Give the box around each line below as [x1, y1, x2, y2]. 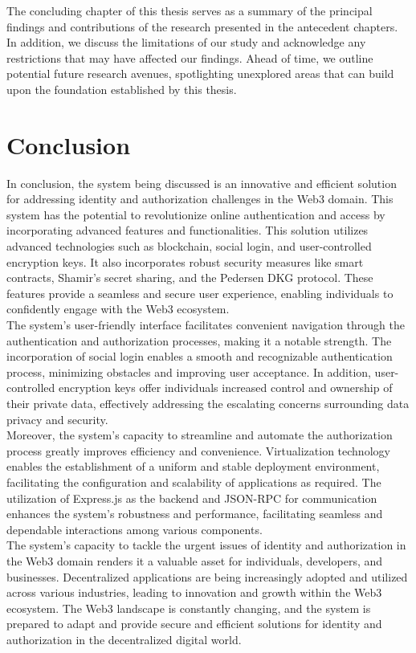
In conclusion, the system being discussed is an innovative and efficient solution [6, 174, 397, 191]
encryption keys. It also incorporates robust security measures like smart [6, 253, 364, 270]
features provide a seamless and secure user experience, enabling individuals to [6, 284, 394, 301]
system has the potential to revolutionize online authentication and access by [6, 206, 385, 222]
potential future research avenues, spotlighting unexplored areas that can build [6, 65, 394, 82]
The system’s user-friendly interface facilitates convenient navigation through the [6, 316, 405, 333]
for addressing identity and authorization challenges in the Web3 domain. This [6, 190, 394, 207]
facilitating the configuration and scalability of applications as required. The [6, 473, 381, 490]
